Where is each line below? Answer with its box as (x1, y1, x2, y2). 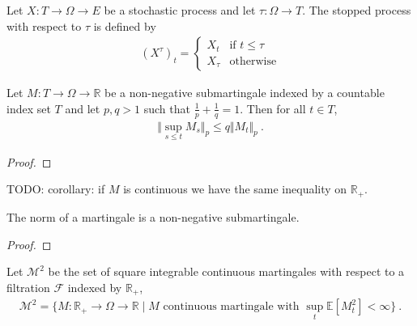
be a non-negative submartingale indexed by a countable (104, 84, 385, 101)
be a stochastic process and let (104, 2, 256, 18)
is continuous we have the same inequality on (123, 180, 347, 197)
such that (143, 99, 190, 116)
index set (6, 99, 51, 116)
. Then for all (240, 99, 306, 116)
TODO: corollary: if (6, 180, 105, 197)
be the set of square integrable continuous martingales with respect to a (48, 263, 405, 280)
